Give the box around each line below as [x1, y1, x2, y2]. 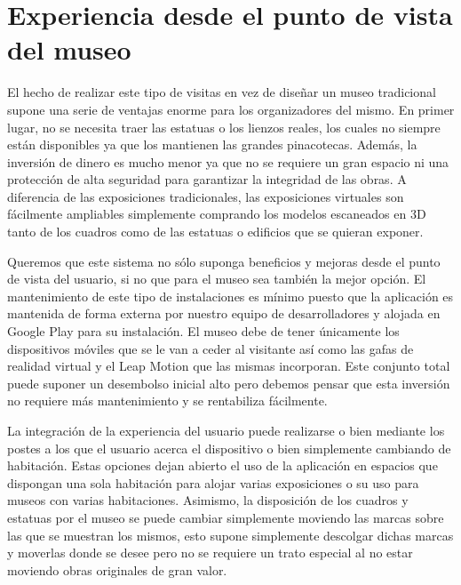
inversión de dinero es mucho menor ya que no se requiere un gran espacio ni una [7, 152, 449, 171]
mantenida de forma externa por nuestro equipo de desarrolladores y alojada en [7, 304, 441, 323]
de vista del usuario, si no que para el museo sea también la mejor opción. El [7, 269, 426, 288]
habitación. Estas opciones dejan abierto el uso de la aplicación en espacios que [7, 456, 438, 475]
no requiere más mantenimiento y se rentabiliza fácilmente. [7, 391, 328, 410]
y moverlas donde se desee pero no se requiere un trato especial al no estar [7, 543, 413, 562]
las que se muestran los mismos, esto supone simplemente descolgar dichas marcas [7, 525, 454, 544]
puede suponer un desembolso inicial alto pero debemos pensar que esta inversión [7, 373, 450, 392]
